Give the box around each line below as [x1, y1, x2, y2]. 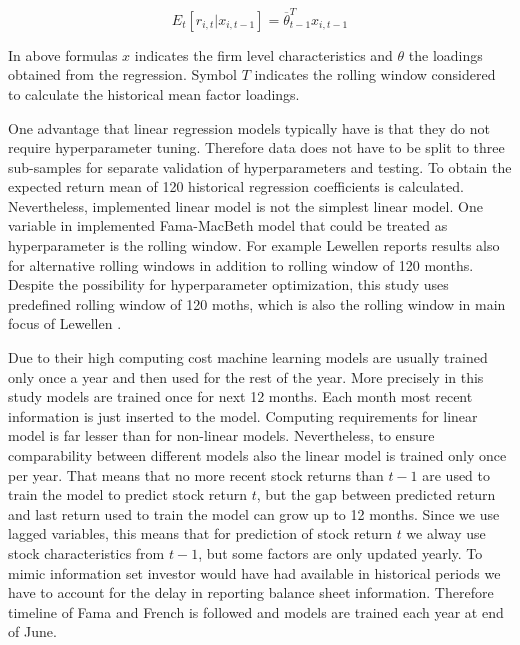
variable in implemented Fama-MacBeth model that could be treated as [8, 215, 448, 236]
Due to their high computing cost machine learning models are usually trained [8, 347, 488, 368]
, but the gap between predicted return [256, 484, 496, 505]
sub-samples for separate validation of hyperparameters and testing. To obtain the [8, 156, 512, 177]
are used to [422, 464, 491, 485]
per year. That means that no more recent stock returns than [8, 464, 384, 485]
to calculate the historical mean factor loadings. [8, 83, 300, 104]
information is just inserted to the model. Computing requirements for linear [8, 405, 478, 426]
